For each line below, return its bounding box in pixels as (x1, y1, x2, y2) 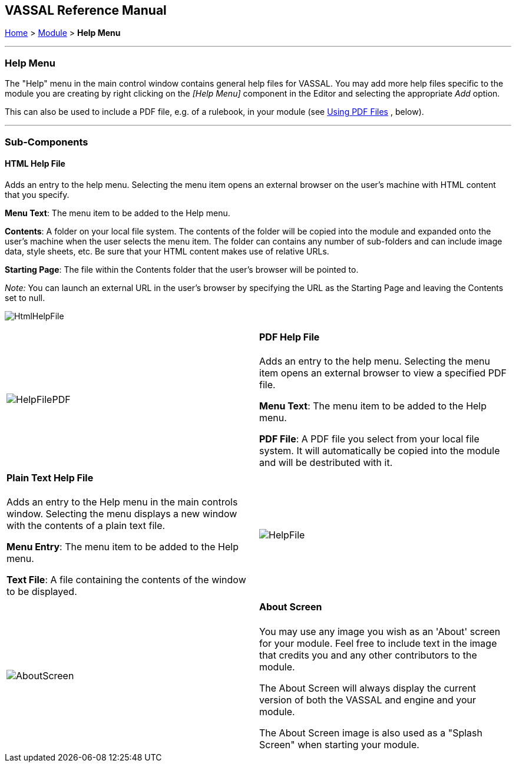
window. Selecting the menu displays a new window (6, 508, 237, 520)
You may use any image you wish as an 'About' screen (259, 625, 501, 637)
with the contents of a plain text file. (6, 520, 166, 532)
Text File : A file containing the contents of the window (6, 574, 246, 586)
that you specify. (5, 189, 70, 200)
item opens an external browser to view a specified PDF (259, 367, 507, 379)
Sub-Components (5, 135, 88, 148)
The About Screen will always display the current (259, 682, 477, 694)
